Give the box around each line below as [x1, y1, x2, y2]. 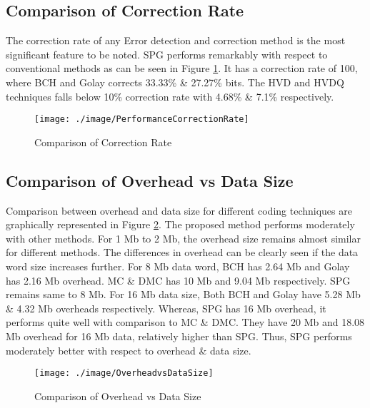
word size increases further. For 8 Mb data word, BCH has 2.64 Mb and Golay [6, 259, 350, 273]
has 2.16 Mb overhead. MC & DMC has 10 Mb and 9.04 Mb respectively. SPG [6, 272, 351, 287]
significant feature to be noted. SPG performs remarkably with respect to [6, 46, 328, 61]
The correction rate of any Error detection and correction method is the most [6, 33, 346, 48]
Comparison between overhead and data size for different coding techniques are [6, 203, 352, 218]
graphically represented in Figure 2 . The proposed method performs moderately [6, 217, 355, 232]
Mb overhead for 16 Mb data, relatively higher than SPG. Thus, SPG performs [6, 328, 352, 343]
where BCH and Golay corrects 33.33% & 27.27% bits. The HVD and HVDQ [6, 74, 344, 89]
